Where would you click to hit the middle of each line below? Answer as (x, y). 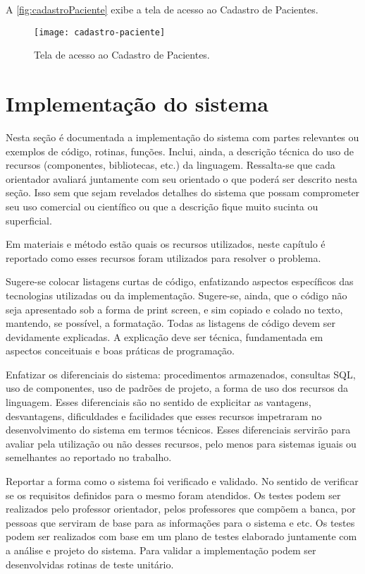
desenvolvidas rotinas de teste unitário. (90, 564)
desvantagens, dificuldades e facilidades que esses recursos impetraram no (164, 415)
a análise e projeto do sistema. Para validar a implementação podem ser (161, 550)
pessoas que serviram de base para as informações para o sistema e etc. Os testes (180, 522)
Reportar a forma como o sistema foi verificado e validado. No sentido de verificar (182, 481)
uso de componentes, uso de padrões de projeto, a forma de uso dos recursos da (177, 388)
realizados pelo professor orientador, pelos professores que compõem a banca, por (181, 509)
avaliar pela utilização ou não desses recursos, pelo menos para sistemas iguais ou (181, 443)
